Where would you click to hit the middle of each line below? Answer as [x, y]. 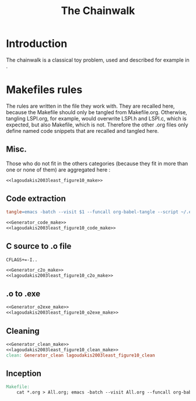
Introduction [37, 44]
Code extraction [36, 198]
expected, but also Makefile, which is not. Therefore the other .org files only [97, 125]
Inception [24, 373]
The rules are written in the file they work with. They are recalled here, [90, 106]
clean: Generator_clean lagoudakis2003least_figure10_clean [81, 355]
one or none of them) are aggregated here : [58, 169]
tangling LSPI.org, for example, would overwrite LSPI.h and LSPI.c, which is [96, 118]
